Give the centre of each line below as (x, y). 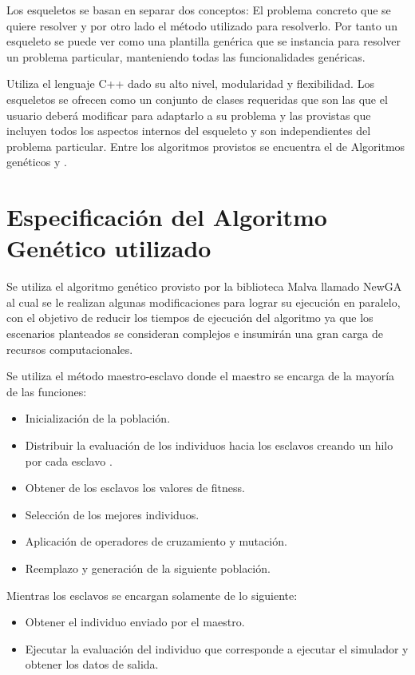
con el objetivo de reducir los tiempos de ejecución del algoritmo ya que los (190, 318)
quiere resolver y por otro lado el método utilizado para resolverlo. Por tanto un (202, 25)
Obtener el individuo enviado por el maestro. (135, 622)
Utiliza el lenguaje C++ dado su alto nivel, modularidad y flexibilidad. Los (190, 83)
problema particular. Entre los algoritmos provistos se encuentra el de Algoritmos (206, 146)
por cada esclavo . (69, 461)
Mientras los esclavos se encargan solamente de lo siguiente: (152, 595)
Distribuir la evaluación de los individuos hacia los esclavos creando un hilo (209, 445)
